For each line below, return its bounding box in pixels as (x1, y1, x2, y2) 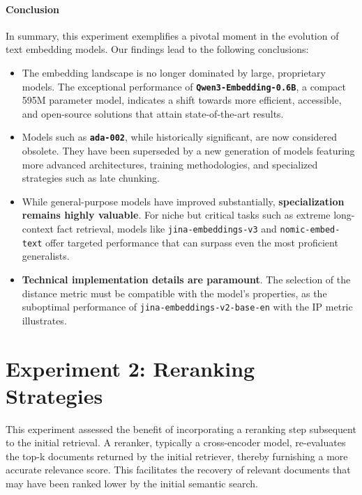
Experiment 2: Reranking (6, 354, 255, 382)
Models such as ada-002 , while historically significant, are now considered (22, 129, 338, 144)
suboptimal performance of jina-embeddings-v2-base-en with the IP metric (22, 299, 353, 314)
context (22, 221, 54, 236)
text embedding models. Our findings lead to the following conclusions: (6, 42, 309, 56)
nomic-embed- (280, 225, 340, 235)
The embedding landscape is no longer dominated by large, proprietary (22, 65, 326, 79)
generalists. (22, 249, 70, 263)
